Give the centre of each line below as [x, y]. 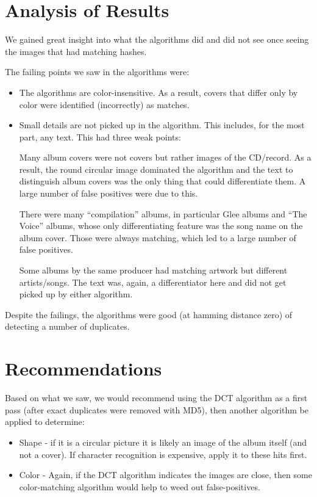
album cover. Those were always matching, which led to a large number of [158, 237]
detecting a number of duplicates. [67, 326]
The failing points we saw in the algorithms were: [97, 72]
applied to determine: [45, 422]
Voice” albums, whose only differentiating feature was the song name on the [161, 226]
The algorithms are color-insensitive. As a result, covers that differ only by [158, 92]
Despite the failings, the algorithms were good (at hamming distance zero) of [149, 314]
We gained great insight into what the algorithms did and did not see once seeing [157, 39]
